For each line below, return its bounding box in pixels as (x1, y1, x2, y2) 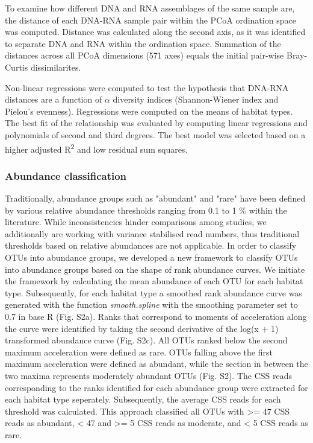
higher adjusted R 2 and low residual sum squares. (5, 141, 188, 155)
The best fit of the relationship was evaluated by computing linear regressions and (5, 116, 308, 129)
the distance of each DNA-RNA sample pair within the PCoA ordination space (5, 13, 296, 26)
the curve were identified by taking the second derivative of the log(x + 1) (5, 322, 279, 334)
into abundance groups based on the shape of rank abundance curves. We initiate (5, 263, 305, 275)
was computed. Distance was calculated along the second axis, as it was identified (5, 25, 306, 38)
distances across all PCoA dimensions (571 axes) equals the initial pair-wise (5, 49, 284, 62)
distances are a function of (5, 93, 102, 106)
